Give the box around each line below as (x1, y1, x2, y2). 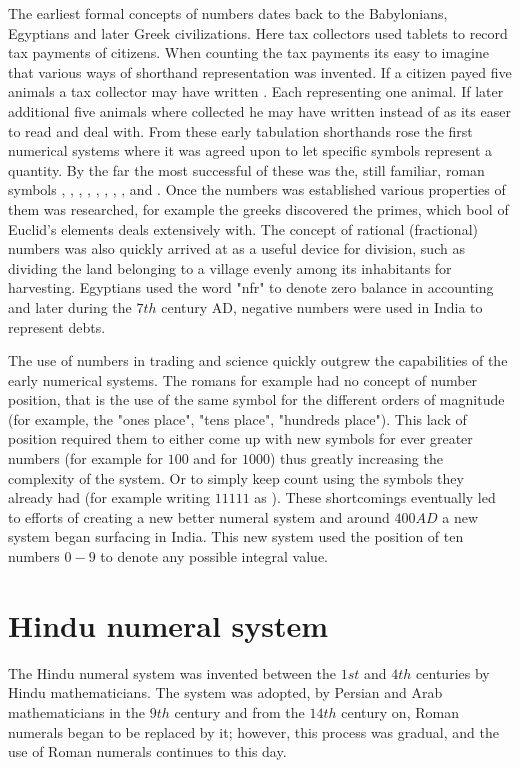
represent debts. (8, 316, 106, 337)
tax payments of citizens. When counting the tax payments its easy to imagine (8, 42, 490, 63)
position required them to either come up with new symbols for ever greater (8, 428, 473, 449)
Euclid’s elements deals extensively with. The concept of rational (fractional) (8, 218, 478, 239)
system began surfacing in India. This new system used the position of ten (8, 526, 464, 547)
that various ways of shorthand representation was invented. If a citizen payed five (8, 61, 512, 82)
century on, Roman (341, 701, 459, 722)
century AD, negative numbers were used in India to (161, 296, 483, 317)
